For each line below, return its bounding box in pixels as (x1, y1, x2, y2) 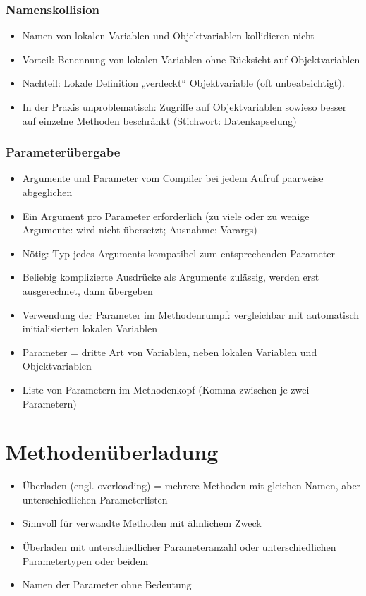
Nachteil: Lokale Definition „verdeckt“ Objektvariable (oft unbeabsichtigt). (22, 75, 345, 90)
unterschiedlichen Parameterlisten (22, 492, 168, 506)
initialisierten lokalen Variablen (22, 321, 157, 336)
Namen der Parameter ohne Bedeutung (22, 577, 192, 592)
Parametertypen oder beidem (22, 553, 149, 568)
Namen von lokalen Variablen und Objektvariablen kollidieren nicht (22, 28, 315, 43)
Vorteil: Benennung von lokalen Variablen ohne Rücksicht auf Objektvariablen (22, 51, 360, 66)
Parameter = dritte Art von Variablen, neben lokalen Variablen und (22, 344, 317, 359)
